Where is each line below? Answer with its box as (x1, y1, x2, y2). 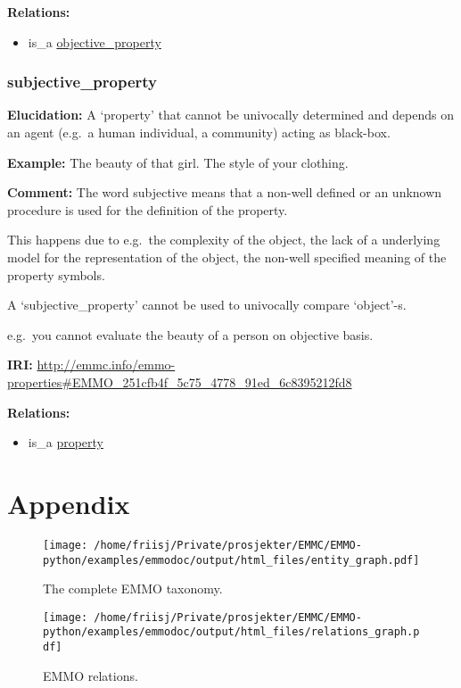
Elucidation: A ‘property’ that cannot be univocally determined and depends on (7, 105, 454, 124)
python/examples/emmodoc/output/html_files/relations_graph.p (43, 626, 420, 639)
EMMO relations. (43, 666, 138, 684)
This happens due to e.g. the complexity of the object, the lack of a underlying (7, 230, 440, 249)
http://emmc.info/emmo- (37, 355, 176, 374)
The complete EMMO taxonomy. (43, 579, 223, 598)
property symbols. (7, 265, 105, 284)
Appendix (7, 485, 130, 521)
